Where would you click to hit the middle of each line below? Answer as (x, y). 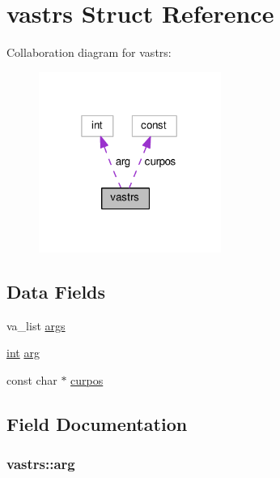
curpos (87, 379)
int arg (23, 353)
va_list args (36, 325)
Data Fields (56, 291)
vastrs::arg (41, 464)
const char (32, 379)
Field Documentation (97, 423)
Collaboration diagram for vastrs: (89, 52)
